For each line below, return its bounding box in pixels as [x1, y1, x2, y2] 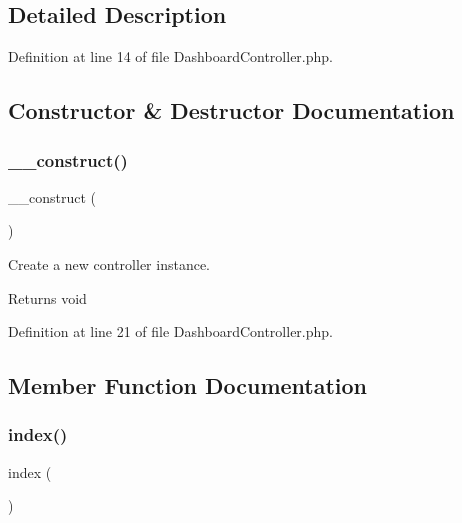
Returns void [8, 287, 87, 308]
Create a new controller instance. [8, 253, 211, 274]
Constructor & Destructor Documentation [8, 95, 455, 126]
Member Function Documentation [8, 370, 368, 401]
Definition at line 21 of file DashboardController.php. [8, 321, 333, 342]
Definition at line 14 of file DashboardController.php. [8, 46, 333, 67]
